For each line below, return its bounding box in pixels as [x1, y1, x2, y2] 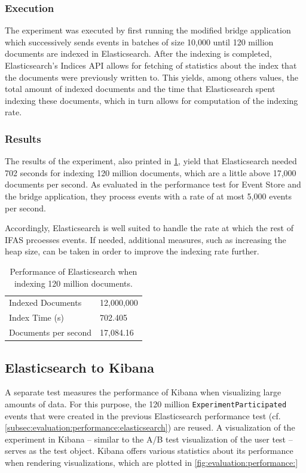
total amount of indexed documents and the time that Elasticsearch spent [5, 82, 276, 95]
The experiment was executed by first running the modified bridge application [5, 24, 291, 36]
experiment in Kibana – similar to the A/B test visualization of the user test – [5, 432, 293, 445]
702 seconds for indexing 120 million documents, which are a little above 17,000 [5, 166, 296, 179]
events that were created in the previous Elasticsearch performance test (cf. [5, 409, 281, 422]
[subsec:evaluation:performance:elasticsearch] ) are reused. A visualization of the [5, 421, 295, 434]
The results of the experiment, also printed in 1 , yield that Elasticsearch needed [5, 155, 297, 167]
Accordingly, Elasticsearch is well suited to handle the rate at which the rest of [5, 222, 293, 234]
